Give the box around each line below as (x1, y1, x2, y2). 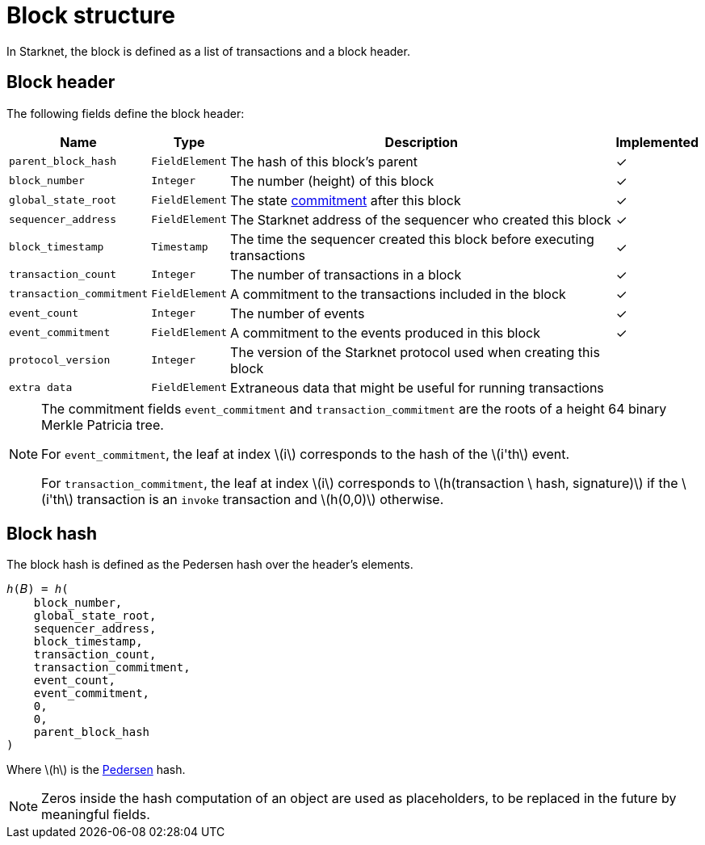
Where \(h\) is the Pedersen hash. (6, 763, 186, 777)
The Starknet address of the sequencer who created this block (230, 211, 611, 228)
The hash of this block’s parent (230, 153, 418, 170)
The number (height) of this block (230, 172, 434, 189)
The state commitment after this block (230, 191, 461, 208)
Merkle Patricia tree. (41, 416, 164, 433)
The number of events (230, 305, 365, 322)
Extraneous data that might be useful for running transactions (230, 379, 604, 396)
